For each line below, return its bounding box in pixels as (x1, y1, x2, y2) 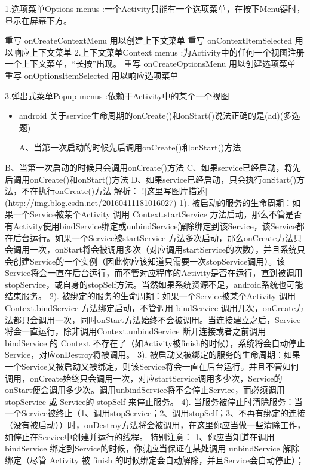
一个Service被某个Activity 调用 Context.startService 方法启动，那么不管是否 (13, 208, 302, 220)
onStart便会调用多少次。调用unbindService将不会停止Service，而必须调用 (5, 383, 285, 396)
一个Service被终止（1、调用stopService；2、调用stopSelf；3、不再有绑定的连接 (5, 407, 306, 419)
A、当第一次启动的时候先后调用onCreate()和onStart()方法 (19, 141, 241, 153)
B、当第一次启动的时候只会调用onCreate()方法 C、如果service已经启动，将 (5, 161, 293, 173)
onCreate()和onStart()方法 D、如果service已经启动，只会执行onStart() (29, 173, 297, 185)
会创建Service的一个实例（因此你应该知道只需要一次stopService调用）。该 (5, 254, 286, 267)
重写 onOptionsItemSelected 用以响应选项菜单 (5, 69, 179, 81)
